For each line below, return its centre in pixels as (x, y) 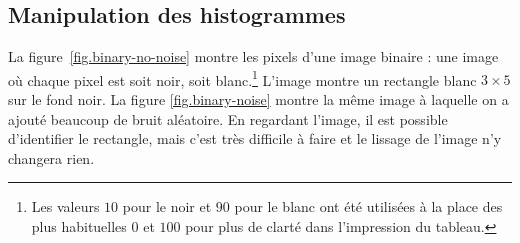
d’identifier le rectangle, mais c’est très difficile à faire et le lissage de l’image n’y (255, 138)
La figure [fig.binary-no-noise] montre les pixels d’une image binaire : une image (253, 56)
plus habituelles (79, 226)
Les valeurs (65, 206)
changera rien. (51, 157)
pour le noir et (167, 206)
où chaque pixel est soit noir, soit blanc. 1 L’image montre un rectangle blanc (242, 78)
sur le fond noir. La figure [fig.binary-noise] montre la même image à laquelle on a (258, 99)
